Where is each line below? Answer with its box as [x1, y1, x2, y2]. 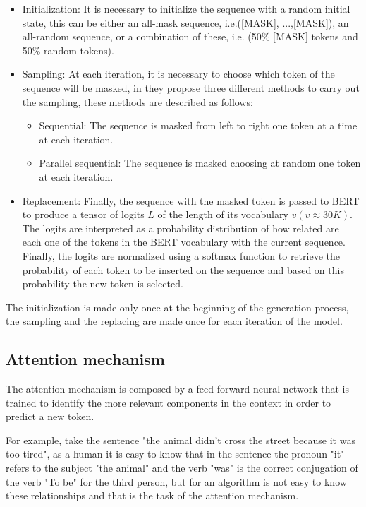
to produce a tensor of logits [22, 207, 145, 222]
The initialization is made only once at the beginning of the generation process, [6, 299, 349, 314]
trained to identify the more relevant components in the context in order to [6, 395, 331, 410]
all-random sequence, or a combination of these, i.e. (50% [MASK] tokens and [22, 29, 358, 44]
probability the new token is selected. [22, 276, 183, 291]
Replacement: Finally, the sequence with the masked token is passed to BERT [22, 193, 360, 208]
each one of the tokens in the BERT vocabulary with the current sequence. [22, 234, 346, 249]
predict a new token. [6, 409, 94, 424]
